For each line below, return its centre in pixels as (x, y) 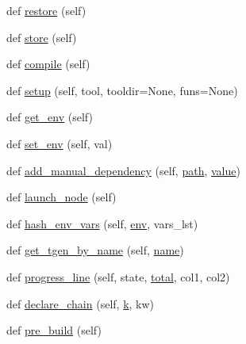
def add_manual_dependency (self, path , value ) (123, 170)
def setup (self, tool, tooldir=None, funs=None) (122, 90)
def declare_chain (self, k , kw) (81, 303)
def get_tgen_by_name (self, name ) (95, 250)
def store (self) (42, 37)
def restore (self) (46, 10)
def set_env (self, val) (60, 143)
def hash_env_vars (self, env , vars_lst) (102, 223)
